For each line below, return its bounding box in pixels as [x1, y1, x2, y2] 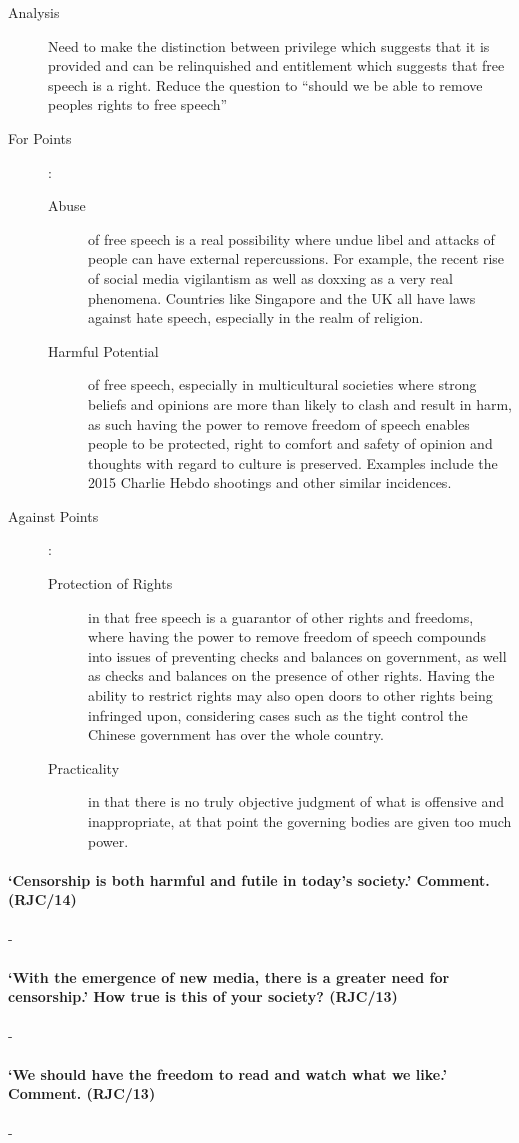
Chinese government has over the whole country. [88, 724, 384, 745]
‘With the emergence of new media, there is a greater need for [8, 966, 450, 987]
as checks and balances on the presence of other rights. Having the [88, 665, 495, 686]
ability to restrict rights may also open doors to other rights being [88, 685, 493, 706]
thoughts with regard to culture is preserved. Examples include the [88, 452, 498, 473]
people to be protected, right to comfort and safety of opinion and [88, 433, 493, 454]
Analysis [8, 2, 60, 22]
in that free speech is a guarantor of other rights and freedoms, [88, 606, 474, 627]
